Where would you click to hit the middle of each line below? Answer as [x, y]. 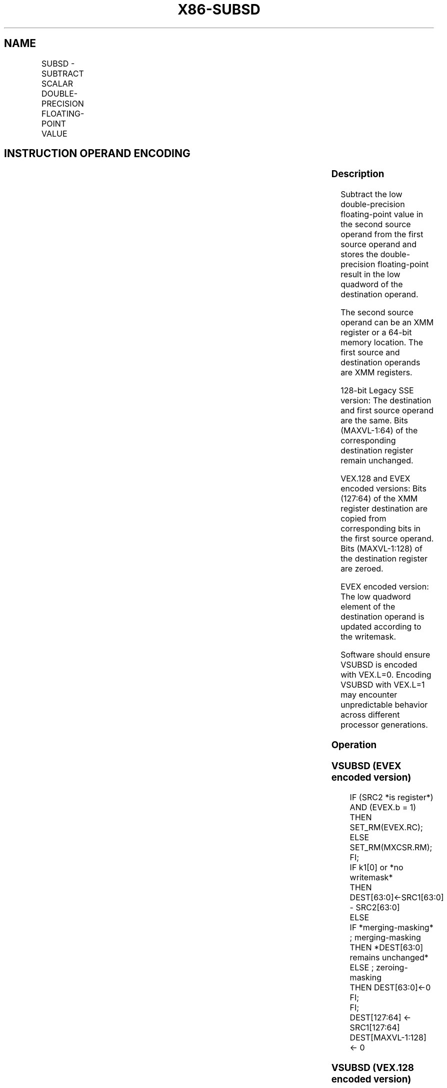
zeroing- [392, 968]
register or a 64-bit [376, 333]
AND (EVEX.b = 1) [383, 807]
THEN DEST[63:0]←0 [390, 988]
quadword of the [372, 285]
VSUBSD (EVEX [366, 766]
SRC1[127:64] [375, 1028]
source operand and [379, 244]
